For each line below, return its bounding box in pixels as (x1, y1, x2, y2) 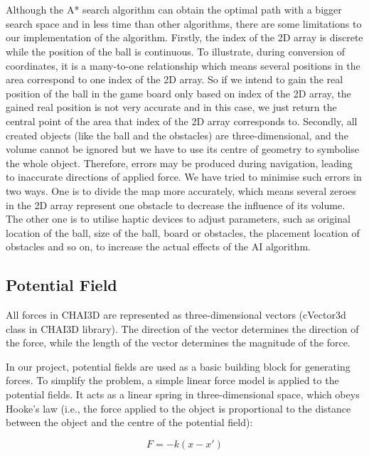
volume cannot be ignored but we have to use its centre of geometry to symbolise (6, 142, 359, 157)
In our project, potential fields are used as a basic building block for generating (6, 359, 351, 373)
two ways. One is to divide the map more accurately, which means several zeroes (6, 183, 356, 198)
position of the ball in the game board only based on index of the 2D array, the (6, 85, 351, 100)
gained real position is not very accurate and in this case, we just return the (6, 100, 337, 115)
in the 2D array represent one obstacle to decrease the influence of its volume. (6, 197, 346, 212)
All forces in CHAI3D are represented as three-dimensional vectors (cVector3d (6, 307, 346, 322)
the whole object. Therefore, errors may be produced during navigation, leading (6, 155, 353, 170)
